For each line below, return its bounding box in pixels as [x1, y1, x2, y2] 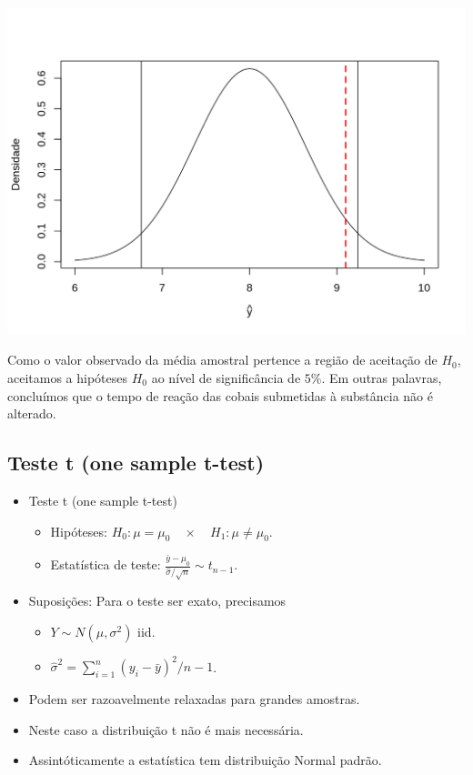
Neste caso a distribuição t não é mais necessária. [28, 720, 304, 739]
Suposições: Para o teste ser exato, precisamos [28, 591, 287, 610]
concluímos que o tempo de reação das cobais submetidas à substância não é [7, 386, 433, 405]
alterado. [7, 404, 56, 423]
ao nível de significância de [151, 367, 301, 387]
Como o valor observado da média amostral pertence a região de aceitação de [7, 350, 438, 369]
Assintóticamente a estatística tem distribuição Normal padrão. [28, 750, 382, 770]
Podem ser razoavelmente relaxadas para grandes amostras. [28, 689, 360, 709]
